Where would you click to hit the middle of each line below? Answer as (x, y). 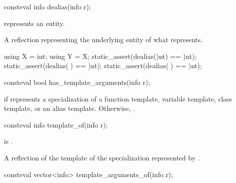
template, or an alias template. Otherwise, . (69, 108)
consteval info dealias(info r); (48, 6)
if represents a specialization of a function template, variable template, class (118, 98)
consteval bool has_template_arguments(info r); (77, 82)
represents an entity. (34, 23)
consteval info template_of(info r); (56, 124)
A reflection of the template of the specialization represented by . (102, 157)
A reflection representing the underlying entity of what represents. (103, 39)
